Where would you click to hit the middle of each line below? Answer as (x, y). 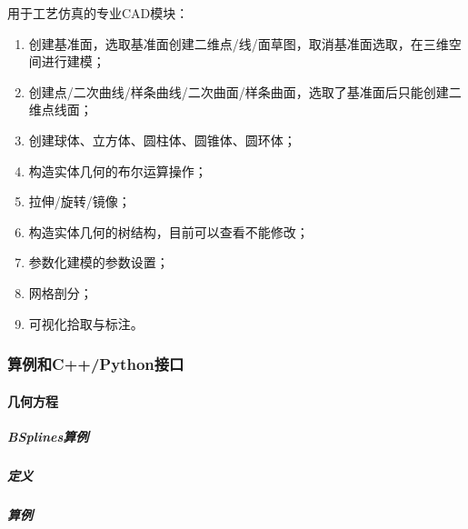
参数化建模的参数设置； (99, 262)
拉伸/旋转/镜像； (80, 201)
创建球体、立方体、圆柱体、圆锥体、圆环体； (162, 140)
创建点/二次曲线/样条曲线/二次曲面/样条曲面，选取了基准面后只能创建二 (245, 91)
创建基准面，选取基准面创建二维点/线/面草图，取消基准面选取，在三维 (239, 43)
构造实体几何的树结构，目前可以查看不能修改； (169, 231)
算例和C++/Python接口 (96, 364)
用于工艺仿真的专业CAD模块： (98, 13)
